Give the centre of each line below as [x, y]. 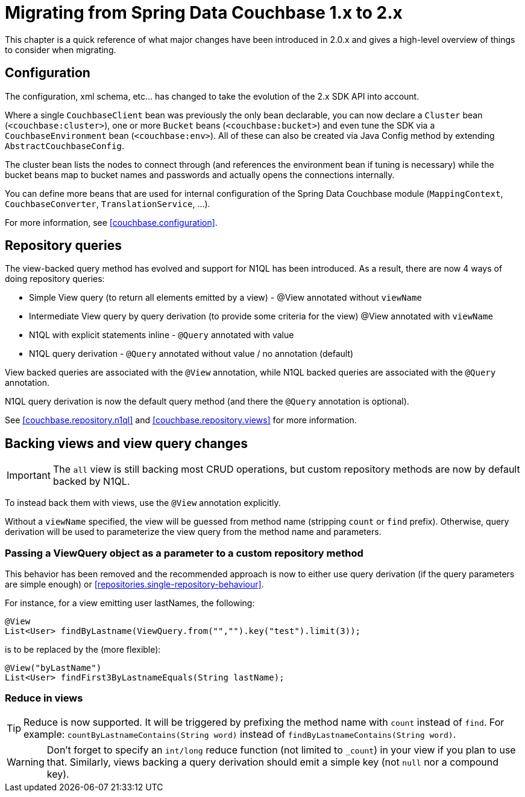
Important [29, 475]
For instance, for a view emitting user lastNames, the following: [130, 603]
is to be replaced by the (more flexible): [83, 650]
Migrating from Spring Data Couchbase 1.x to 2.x [204, 13]
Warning [26, 762]
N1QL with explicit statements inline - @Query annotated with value [162, 335]
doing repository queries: [55, 279]
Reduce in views [44, 698]
